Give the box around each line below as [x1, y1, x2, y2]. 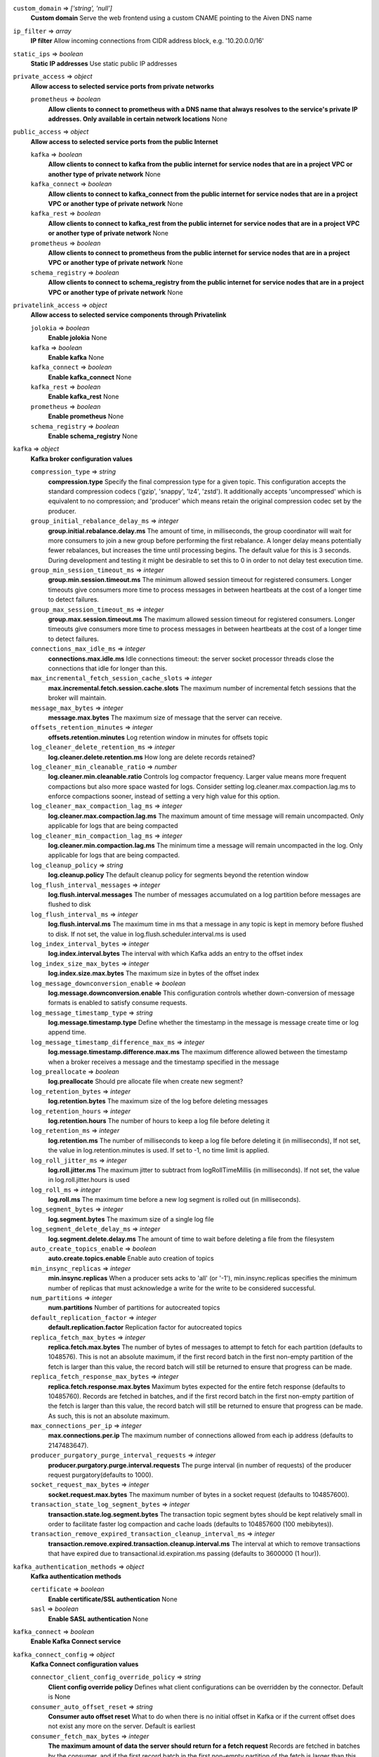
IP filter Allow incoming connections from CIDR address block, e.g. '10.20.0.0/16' [30, 37, 265, 45]
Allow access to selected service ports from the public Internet [30, 137, 218, 145]
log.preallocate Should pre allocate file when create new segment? [48, 1077, 244, 1086]
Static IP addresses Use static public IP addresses [30, 59, 178, 67]
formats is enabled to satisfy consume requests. [48, 999, 187, 1007]
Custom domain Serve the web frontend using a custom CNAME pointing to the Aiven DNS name [30, 14, 312, 22]
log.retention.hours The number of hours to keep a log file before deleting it [48, 1116, 270, 1124]
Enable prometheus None [48, 412, 124, 421]
